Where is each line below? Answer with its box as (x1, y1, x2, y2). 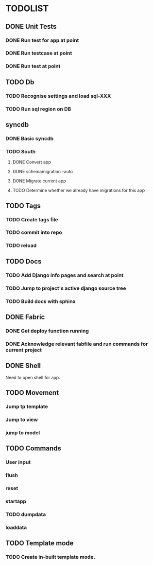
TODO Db (5, 78, 34, 86)
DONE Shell (5, 362, 41, 370)
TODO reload (5, 242, 37, 249)
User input (5, 459, 31, 466)
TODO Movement (5, 388, 59, 397)
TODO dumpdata (5, 511, 46, 518)
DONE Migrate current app (12, 178, 66, 184)
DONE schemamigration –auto (12, 169, 73, 175)
